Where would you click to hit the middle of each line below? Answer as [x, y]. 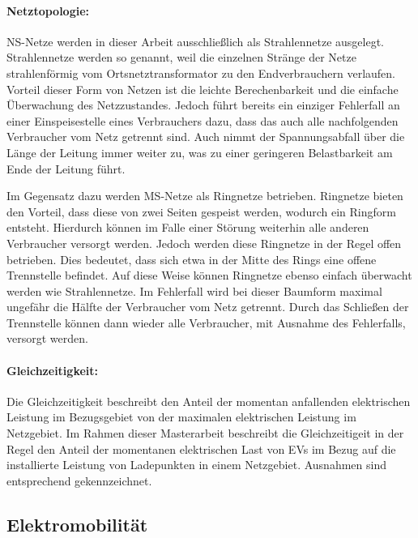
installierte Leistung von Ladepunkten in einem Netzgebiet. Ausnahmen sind [196, 465]
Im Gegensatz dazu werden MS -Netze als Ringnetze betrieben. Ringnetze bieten [205, 196]
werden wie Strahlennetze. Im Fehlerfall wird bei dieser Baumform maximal [194, 290]
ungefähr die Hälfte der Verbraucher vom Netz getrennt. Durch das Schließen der [208, 307]
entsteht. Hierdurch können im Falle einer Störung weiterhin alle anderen [188, 227]
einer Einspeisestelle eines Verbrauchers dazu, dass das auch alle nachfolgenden [203, 120]
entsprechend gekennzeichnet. [79, 480]
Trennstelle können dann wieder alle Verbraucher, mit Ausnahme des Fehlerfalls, [206, 322]
